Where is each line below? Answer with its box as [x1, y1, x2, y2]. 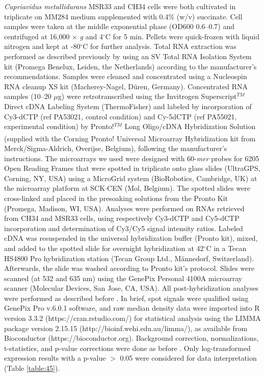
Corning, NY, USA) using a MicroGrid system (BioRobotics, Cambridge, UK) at [4, 172, 257, 183]
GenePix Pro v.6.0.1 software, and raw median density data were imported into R [4, 303, 260, 313]
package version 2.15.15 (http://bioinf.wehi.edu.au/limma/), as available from [4, 322, 248, 333]
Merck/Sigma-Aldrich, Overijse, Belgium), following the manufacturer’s [4, 142, 227, 153]
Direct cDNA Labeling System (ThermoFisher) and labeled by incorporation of [4, 100, 252, 111]
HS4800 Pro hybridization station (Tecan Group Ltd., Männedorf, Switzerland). [4, 253, 254, 263]
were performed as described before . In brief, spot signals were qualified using [4, 292, 249, 303]
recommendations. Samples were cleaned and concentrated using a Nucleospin [4, 71, 247, 82]
